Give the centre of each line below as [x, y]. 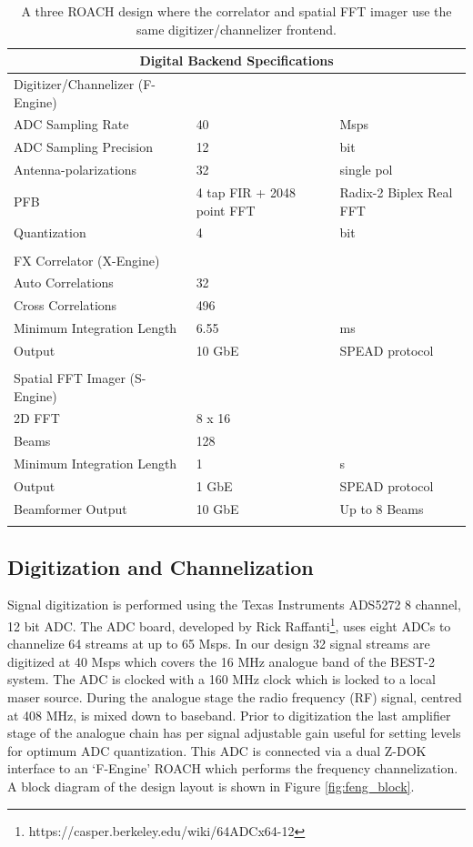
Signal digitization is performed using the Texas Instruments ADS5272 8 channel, [234, 605]
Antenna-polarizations [75, 170]
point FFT [226, 210]
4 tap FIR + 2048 [246, 192]
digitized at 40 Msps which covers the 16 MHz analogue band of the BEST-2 [221, 661]
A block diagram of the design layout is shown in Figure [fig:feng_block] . [211, 786]
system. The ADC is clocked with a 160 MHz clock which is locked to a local [221, 679]
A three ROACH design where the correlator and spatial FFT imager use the [236, 11]
